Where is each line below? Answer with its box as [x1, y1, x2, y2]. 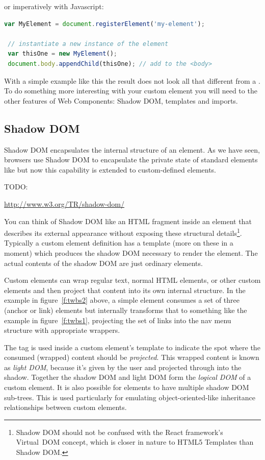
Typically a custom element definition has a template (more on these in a [4, 237, 233, 248]
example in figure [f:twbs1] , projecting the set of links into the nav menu [4, 314, 231, 325]
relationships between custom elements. [4, 402, 127, 413]
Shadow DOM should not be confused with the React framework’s [16, 426, 223, 437]
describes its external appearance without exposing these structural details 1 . [4, 226, 242, 238]
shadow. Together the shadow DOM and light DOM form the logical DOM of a [4, 372, 251, 382]
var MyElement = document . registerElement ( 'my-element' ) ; [4, 20, 205, 28]
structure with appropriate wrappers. [4, 325, 120, 335]
